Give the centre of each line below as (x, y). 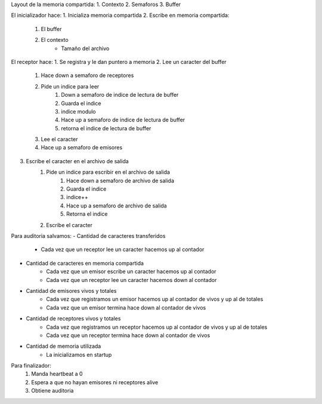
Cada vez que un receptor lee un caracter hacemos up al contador (123, 250)
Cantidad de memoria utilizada (64, 346)
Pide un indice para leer (70, 86)
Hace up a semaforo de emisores (82, 148)
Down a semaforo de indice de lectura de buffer (120, 95)
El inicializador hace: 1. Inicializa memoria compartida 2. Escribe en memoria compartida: (120, 16)
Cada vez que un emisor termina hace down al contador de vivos (126, 307)
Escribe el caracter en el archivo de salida (78, 161)
